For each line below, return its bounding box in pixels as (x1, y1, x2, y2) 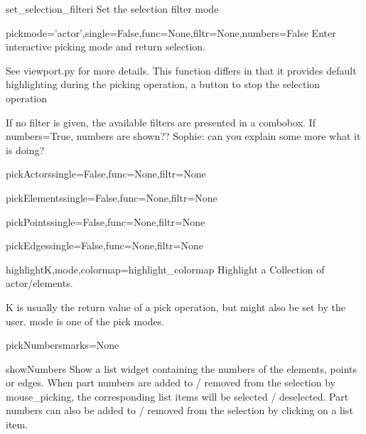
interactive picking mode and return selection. (6, 39, 205, 54)
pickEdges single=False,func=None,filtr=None (6, 238, 203, 253)
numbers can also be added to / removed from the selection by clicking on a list (6, 403, 353, 418)
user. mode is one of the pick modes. (6, 313, 165, 328)
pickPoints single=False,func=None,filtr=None (6, 214, 205, 229)
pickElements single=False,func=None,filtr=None (6, 190, 217, 205)
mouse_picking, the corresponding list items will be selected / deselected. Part (6, 389, 349, 403)
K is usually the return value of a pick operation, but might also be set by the (6, 299, 345, 314)
